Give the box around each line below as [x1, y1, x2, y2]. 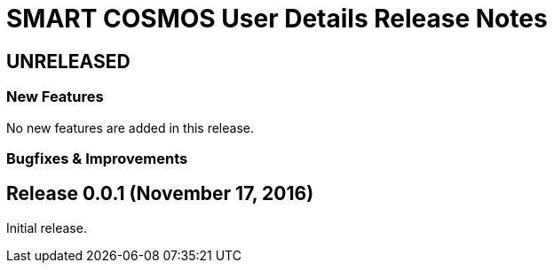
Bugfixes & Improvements [6, 149, 188, 167]
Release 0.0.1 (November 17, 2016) [6, 182, 314, 205]
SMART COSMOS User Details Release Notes [6, 4, 548, 34]
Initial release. [6, 220, 87, 235]
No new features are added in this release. [6, 120, 254, 135]
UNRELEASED [6, 50, 131, 73]
